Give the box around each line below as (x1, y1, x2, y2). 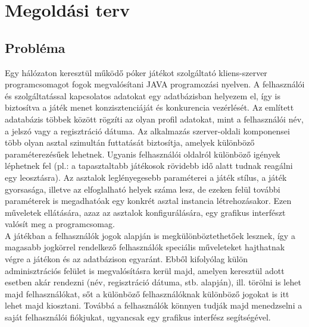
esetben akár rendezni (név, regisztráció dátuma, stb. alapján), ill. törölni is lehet (5, 276, 301, 288)
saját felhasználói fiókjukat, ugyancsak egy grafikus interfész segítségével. (5, 311, 271, 323)
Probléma (5, 38, 65, 56)
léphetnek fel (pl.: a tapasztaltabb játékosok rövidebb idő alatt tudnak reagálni (5, 159, 293, 172)
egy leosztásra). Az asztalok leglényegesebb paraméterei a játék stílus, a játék (5, 171, 287, 183)
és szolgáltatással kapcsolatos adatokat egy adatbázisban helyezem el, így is (5, 89, 280, 102)
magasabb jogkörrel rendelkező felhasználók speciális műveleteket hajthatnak (5, 241, 285, 253)
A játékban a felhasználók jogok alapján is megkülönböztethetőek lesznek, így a (5, 229, 295, 241)
